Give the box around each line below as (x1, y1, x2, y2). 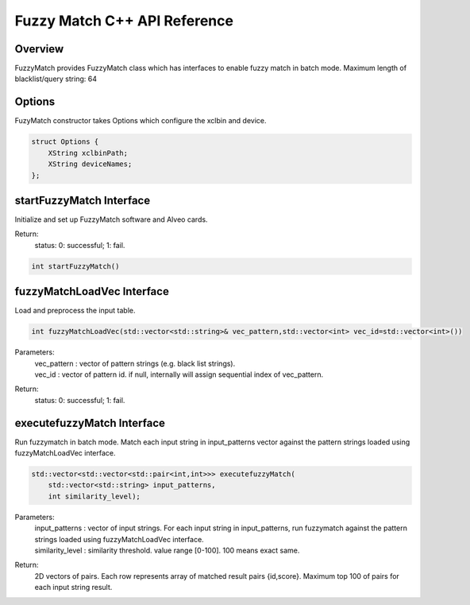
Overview (14, 42, 64, 56)
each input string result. (34, 583, 113, 592)
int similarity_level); (48, 491, 141, 501)
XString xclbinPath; (48, 148, 129, 157)
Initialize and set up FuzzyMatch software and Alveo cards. (14, 215, 208, 224)
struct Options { (31, 138, 99, 146)
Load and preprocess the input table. (14, 306, 136, 316)
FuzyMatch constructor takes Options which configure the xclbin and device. (14, 116, 267, 126)
